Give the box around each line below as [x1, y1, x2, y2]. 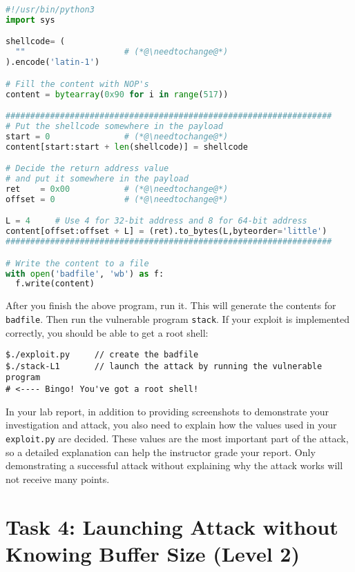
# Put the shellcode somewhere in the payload [6, 121, 223, 131]
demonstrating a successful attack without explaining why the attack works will [6, 458, 343, 473]
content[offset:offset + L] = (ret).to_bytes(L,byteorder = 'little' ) [6, 226, 327, 237]
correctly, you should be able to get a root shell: [6, 325, 209, 339]
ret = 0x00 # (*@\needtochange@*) [6, 184, 229, 194]
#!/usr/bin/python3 [6, 5, 95, 14]
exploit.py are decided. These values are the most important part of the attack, [6, 431, 349, 445]
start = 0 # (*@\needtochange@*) [6, 131, 229, 141]
